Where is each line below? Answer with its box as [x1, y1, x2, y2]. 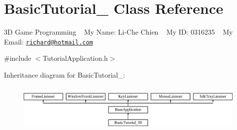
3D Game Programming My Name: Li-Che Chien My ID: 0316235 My [4, 27, 233, 37]
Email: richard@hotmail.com [4, 36, 93, 46]
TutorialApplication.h [42, 53, 108, 63]
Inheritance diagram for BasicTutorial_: [4, 69, 125, 80]
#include [4, 53, 32, 63]
